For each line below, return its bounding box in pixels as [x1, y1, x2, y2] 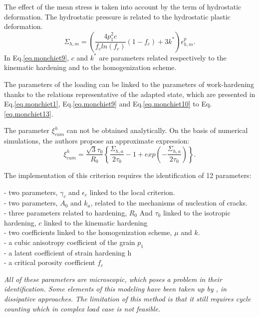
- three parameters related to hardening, [4, 207, 127, 217]
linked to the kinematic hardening [44, 217, 148, 227]
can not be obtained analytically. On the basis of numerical [66, 125, 248, 135]
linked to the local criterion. [89, 186, 175, 197]
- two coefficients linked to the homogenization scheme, [4, 227, 172, 237]
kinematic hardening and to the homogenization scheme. [4, 62, 177, 72]
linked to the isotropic [163, 207, 231, 217]
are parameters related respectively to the [99, 52, 227, 62]
